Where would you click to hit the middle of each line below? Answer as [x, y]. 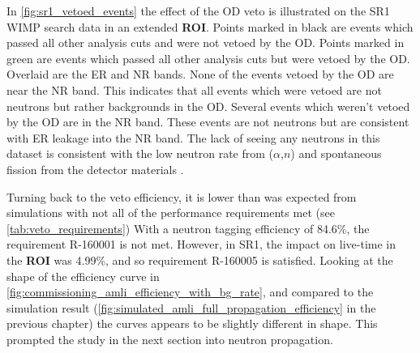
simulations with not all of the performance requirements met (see [171, 213]
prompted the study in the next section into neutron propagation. [170, 339]
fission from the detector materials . [95, 169]
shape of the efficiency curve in [83, 276]
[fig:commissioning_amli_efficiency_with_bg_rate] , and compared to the [190, 292]
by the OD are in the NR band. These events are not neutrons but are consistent [208, 122]
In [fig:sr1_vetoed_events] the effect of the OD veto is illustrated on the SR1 [198, 11]
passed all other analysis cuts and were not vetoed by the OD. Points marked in [206, 43]
